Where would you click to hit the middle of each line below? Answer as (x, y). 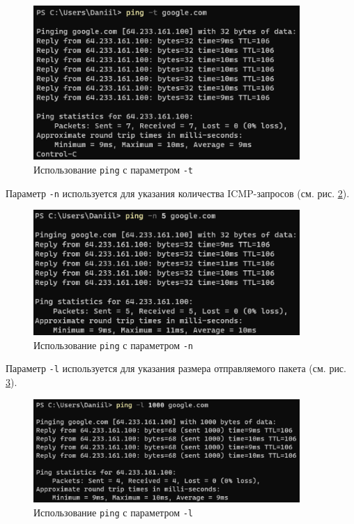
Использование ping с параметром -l (113, 512)
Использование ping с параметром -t (113, 169)
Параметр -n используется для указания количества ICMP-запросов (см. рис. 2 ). (178, 193)
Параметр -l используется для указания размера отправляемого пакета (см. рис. (176, 368)
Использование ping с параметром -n (113, 345)
